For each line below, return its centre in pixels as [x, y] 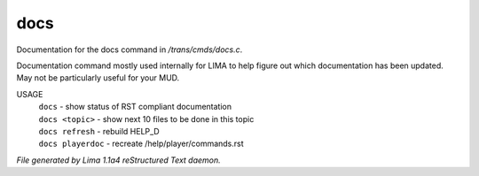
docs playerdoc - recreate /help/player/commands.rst [141, 144]
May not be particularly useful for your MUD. [98, 78]
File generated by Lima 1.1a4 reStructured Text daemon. [118, 160]
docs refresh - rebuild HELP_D [99, 131]
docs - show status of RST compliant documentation [135, 107]
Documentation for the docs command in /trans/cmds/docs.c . [130, 50]
